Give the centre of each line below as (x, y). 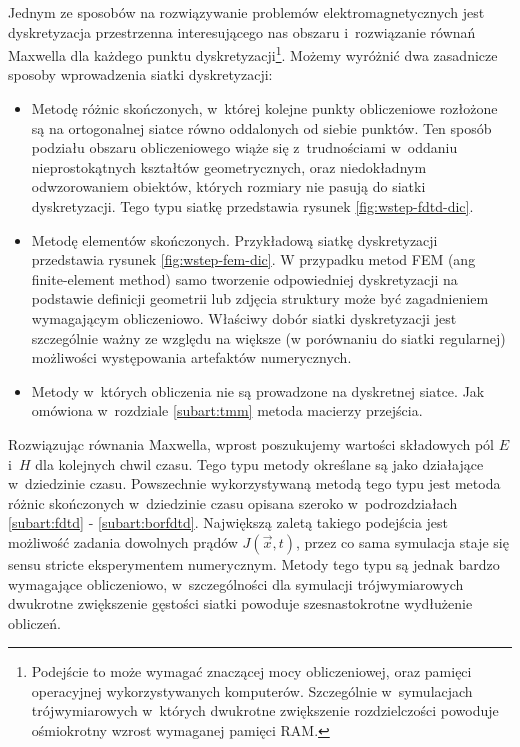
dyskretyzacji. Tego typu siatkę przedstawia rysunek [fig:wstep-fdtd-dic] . (252, 206)
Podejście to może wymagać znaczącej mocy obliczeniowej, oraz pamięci (251, 671)
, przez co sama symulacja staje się (402, 541)
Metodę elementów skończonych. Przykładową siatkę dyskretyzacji (234, 239)
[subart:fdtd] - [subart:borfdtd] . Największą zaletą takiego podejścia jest (228, 522)
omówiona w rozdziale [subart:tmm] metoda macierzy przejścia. (227, 410)
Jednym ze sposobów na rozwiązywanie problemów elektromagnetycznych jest (246, 12)
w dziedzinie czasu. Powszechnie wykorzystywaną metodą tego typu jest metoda (254, 483)
